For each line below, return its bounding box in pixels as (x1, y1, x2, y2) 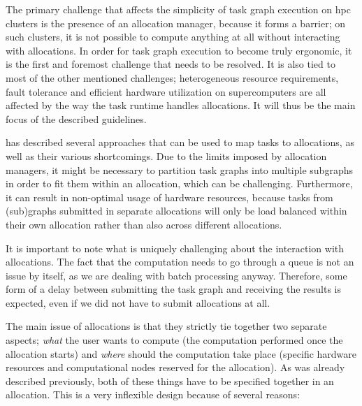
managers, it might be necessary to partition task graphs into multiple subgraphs (6, 162, 353, 177)
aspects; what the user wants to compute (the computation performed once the (6, 333, 343, 347)
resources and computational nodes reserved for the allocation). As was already (6, 360, 345, 375)
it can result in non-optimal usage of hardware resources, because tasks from (6, 189, 333, 204)
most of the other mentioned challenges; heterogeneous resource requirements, (6, 70, 339, 85)
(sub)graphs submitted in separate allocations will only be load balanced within (6, 203, 347, 218)
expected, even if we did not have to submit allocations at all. (6, 295, 270, 310)
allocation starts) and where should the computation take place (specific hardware (6, 346, 357, 361)
